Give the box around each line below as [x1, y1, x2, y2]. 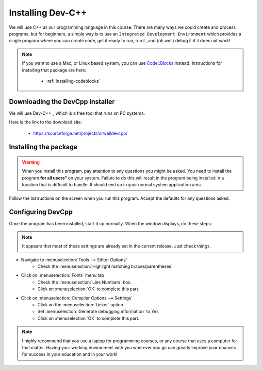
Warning [22, 159, 40, 165]
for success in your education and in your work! [22, 352, 118, 357]
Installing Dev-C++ [9, 7, 87, 18]
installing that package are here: [22, 67, 87, 73]
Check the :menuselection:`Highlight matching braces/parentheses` [37, 264, 173, 269]
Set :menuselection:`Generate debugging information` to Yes [37, 309, 159, 315]
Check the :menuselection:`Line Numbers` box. [37, 279, 132, 285]
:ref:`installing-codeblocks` [46, 78, 100, 84]
